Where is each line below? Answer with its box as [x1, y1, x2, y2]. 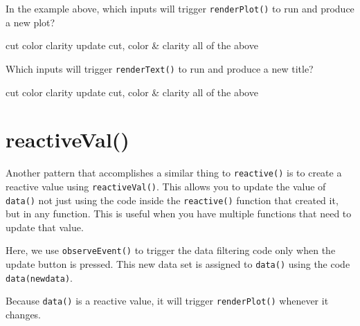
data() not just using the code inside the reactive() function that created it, [6, 192, 339, 207]
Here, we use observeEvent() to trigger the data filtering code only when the [6, 243, 336, 257]
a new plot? [6, 15, 55, 29]
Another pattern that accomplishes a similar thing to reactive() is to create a [6, 165, 342, 180]
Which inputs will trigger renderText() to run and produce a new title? [6, 61, 314, 75]
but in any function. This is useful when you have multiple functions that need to [6, 206, 352, 221]
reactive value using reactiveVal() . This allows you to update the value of [6, 179, 326, 193]
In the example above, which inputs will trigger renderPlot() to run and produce [6, 1, 354, 15]
